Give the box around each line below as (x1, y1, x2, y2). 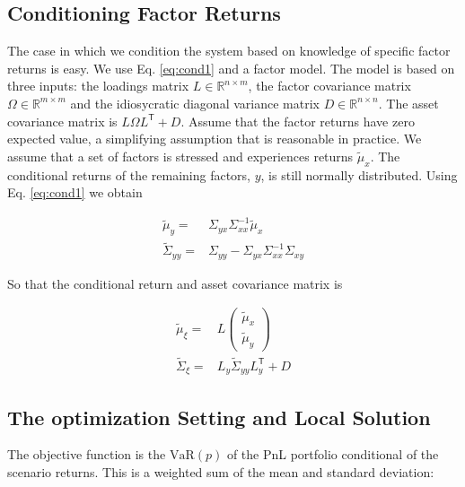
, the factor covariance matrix (248, 76, 411, 95)
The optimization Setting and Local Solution (7, 403, 431, 430)
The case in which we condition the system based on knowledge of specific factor (7, 41, 451, 60)
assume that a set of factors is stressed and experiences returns (7, 146, 354, 165)
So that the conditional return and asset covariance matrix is (7, 274, 343, 292)
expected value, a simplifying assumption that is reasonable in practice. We (7, 129, 422, 148)
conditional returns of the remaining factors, (7, 165, 251, 184)
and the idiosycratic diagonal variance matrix (70, 93, 320, 112)
